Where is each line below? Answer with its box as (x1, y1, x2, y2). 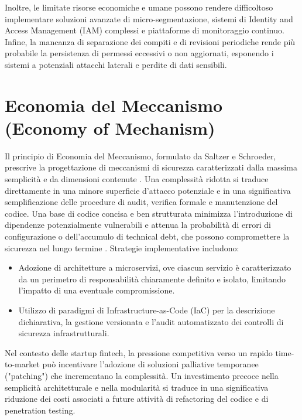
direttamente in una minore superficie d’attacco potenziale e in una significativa (5, 184, 291, 196)
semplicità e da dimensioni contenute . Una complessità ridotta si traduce (5, 173, 269, 185)
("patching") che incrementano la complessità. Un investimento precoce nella (5, 369, 279, 381)
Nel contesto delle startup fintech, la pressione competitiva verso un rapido (5, 346, 273, 358)
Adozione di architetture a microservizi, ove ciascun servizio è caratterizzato (18, 261, 291, 274)
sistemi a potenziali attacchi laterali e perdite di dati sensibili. (5, 58, 227, 70)
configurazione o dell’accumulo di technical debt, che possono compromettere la (5, 230, 290, 243)
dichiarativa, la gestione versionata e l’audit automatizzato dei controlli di (18, 315, 284, 327)
